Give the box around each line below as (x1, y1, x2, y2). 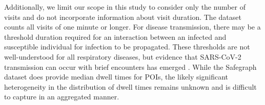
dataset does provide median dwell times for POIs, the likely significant (4, 71, 228, 82)
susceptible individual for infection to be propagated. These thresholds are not (4, 41, 250, 52)
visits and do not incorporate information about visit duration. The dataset (4, 11, 241, 22)
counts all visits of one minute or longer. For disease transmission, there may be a (4, 21, 261, 32)
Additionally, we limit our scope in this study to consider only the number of (4, 2, 246, 12)
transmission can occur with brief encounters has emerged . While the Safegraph (4, 61, 257, 72)
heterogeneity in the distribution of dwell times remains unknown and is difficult (4, 81, 257, 92)
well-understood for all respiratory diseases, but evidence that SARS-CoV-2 (4, 51, 241, 62)
